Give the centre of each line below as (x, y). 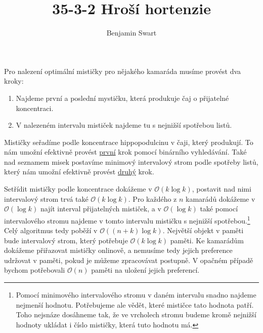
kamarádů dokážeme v (221, 198)
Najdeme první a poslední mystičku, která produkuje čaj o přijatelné (122, 98)
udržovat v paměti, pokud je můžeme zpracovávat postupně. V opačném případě (129, 260)
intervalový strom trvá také (46, 198)
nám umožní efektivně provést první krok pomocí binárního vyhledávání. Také (125, 152)
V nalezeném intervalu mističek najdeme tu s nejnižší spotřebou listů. (124, 125)
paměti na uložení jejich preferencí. (145, 270)
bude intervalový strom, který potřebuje (66, 240)
